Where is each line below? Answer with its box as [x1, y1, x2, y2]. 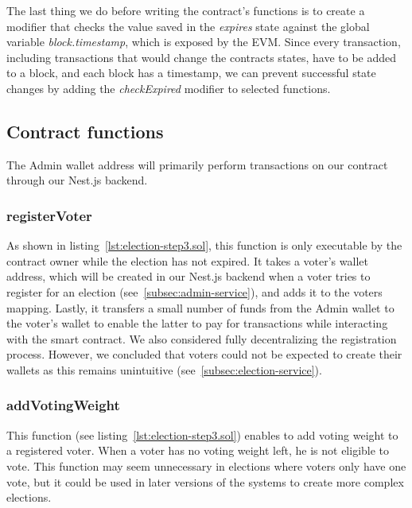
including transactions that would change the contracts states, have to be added [6, 48, 397, 65]
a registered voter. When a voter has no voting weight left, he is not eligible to [6, 442, 390, 459]
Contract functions [6, 118, 164, 143]
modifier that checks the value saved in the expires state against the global [6, 17, 370, 34]
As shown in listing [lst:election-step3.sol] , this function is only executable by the [6, 237, 402, 254]
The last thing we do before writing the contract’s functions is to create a [6, 2, 365, 18]
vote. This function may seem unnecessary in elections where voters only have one [6, 457, 406, 474]
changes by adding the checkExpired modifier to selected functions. [6, 79, 331, 96]
